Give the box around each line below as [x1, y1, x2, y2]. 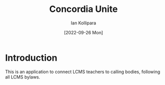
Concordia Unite [49, 3, 118, 15]
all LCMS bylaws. [5, 74, 41, 80]
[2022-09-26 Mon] [64, 29, 103, 35]
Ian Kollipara [71, 20, 96, 26]
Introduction [5, 52, 58, 63]
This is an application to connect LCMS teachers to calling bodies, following [5, 69, 161, 75]
